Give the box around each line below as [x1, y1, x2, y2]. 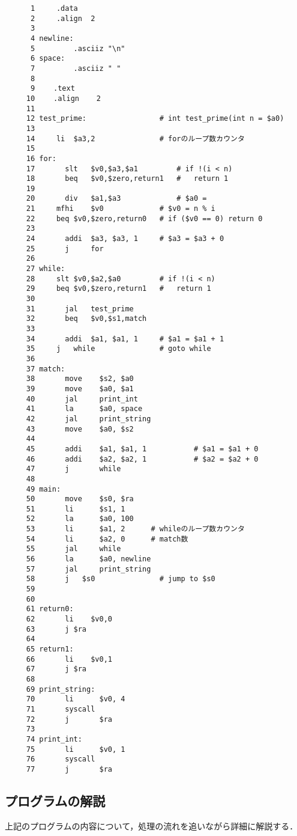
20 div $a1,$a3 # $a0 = [26, 194, 207, 203]
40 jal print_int [26, 394, 138, 403]
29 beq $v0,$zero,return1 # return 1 [26, 284, 211, 293]
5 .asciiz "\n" [30, 44, 125, 53]
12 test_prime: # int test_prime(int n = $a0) [26, 114, 284, 123]
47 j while [26, 465, 121, 474]
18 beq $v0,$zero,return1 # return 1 [26, 174, 229, 183]
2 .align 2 [30, 14, 95, 23]
